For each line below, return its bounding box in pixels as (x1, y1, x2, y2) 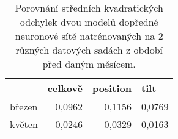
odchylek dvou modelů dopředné (20, 15, 158, 29)
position (92, 81, 132, 95)
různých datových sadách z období (15, 43, 163, 57)
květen (10, 117, 38, 131)
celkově (47, 81, 83, 95)
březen (10, 99, 38, 113)
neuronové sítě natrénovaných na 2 (15, 29, 163, 43)
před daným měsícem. (42, 57, 136, 71)
